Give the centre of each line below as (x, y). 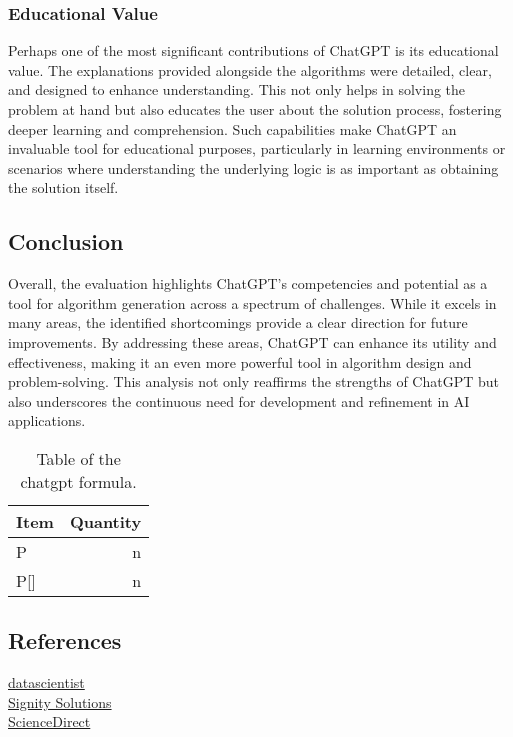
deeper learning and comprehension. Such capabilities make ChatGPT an (232, 128)
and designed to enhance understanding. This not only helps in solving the (237, 89)
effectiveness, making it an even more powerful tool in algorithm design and (240, 361)
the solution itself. (63, 187)
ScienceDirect (49, 721)
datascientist (46, 682)
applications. (47, 420)
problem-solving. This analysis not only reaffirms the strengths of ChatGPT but (254, 381)
